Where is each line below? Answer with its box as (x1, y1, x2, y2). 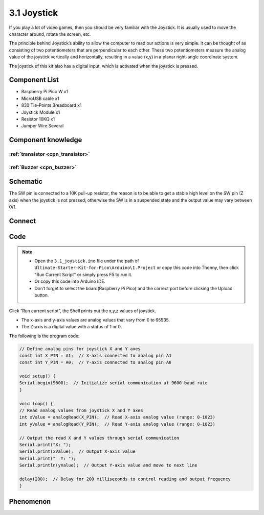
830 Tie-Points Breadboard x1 (21, 102, 82, 108)
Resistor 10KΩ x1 (21, 116, 55, 122)
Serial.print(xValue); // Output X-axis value (19, 449, 135, 454)
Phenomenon (9, 497, 51, 506)
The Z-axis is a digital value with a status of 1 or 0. (21, 324, 122, 330)
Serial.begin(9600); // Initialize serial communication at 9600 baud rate (19, 380, 208, 386)
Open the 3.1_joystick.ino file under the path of (34, 258, 139, 264)
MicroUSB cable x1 (21, 96, 60, 101)
